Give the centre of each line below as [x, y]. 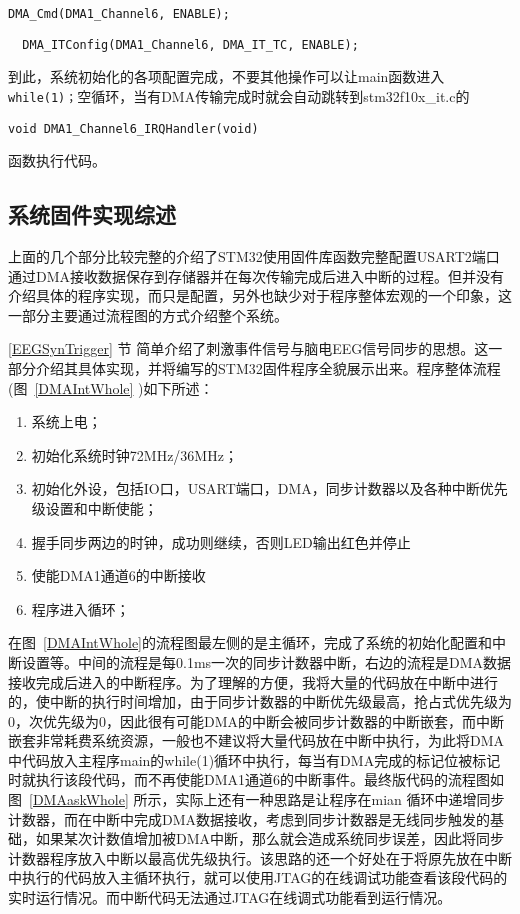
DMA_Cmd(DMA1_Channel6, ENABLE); [119, 14]
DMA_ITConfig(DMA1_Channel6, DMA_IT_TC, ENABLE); [190, 44]
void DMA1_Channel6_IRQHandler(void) [133, 128]
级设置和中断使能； [94, 507]
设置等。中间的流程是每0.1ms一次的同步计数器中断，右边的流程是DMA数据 [266, 661]
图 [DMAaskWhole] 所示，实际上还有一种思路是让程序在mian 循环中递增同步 [256, 799]
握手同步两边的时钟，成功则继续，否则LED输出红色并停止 [221, 541]
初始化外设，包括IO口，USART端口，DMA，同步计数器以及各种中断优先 [269, 488]
